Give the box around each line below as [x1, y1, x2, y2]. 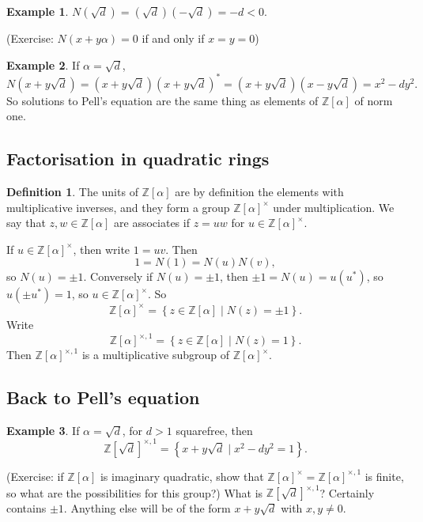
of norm [354, 92, 393, 108]
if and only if [142, 30, 205, 46]
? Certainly [319, 484, 375, 501]
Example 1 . [6, 3, 69, 19]
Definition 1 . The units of [6, 183, 138, 200]
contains [6, 500, 47, 516]
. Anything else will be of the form [63, 500, 231, 516]
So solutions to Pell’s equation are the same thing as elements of [6, 92, 319, 108]
